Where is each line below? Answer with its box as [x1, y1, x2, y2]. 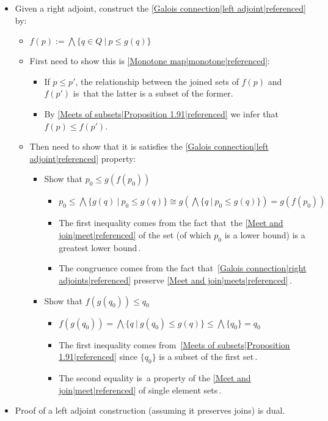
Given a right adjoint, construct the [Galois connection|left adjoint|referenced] [15, 2, 306, 14]
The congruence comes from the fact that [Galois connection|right [59, 262, 307, 274]
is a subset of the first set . [159, 350, 258, 363]
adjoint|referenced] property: [29, 152, 136, 164]
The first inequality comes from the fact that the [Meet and [59, 216, 283, 229]
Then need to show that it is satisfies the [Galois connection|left [29, 140, 269, 153]
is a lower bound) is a [224, 228, 305, 241]
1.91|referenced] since [59, 350, 138, 363]
